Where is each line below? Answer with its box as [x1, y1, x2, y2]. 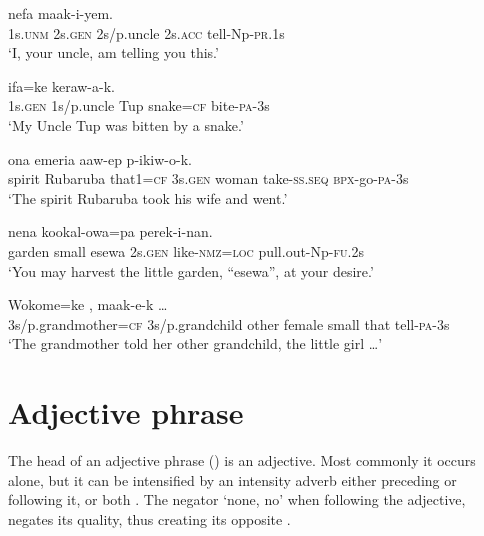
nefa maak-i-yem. [8, 3, 113, 23]
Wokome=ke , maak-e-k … [8, 294, 168, 315]
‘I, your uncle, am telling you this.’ [8, 42, 219, 63]
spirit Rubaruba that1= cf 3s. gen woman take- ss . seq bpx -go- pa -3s [8, 168, 409, 189]
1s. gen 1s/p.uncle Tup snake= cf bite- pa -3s [8, 95, 270, 116]
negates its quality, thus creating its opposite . [8, 508, 291, 529]
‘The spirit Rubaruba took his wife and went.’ [8, 187, 288, 208]
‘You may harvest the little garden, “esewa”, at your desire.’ [8, 260, 374, 281]
